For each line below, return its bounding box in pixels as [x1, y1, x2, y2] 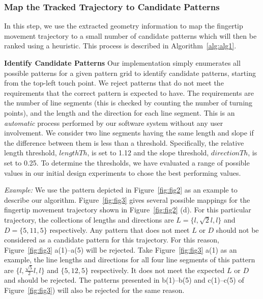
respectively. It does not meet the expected [91, 264, 225, 275]
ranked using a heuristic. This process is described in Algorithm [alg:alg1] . [4, 40, 237, 51]
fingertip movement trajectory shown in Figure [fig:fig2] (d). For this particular [4, 204, 251, 215]
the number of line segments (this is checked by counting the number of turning [4, 97, 253, 108]
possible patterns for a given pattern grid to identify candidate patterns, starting [4, 67, 256, 78]
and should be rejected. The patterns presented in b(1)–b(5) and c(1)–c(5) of [4, 275, 244, 285]
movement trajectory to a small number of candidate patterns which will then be [4, 30, 257, 41]
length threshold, [4, 147, 57, 158]
